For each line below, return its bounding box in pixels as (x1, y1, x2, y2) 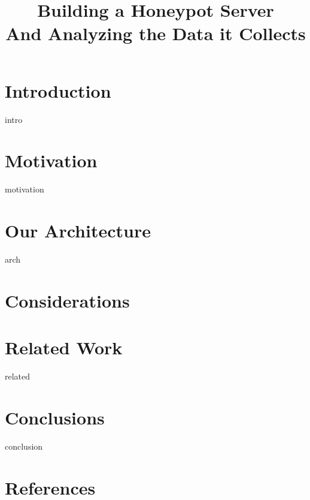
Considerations (5, 288, 130, 312)
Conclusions (5, 405, 105, 429)
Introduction (5, 78, 111, 103)
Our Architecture (5, 218, 151, 242)
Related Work (5, 335, 123, 360)
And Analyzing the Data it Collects (5, 21, 306, 46)
